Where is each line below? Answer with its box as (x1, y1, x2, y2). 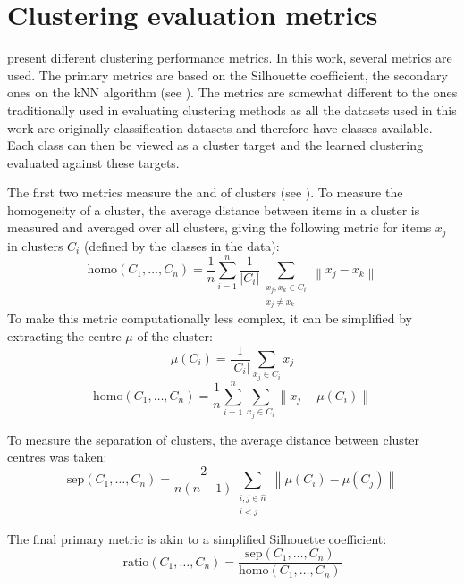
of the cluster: (137, 326, 213, 345)
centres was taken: (7, 447, 107, 466)
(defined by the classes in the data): (83, 236, 280, 255)
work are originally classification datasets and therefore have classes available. (7, 118, 433, 137)
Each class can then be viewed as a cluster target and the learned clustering (7, 136, 424, 155)
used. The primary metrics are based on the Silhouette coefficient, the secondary (7, 65, 448, 84)
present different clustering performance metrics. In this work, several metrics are (7, 48, 452, 67)
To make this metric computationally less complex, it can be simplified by (7, 309, 412, 328)
